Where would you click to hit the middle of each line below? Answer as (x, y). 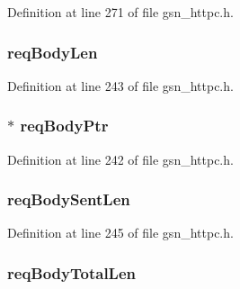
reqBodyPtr (64, 126)
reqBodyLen (53, 52)
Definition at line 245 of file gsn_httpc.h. (120, 233)
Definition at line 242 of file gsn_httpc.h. (120, 159)
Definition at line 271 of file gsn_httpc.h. (120, 12)
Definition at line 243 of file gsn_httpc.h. (120, 85)
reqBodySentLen (69, 199)
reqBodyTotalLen (71, 272)
